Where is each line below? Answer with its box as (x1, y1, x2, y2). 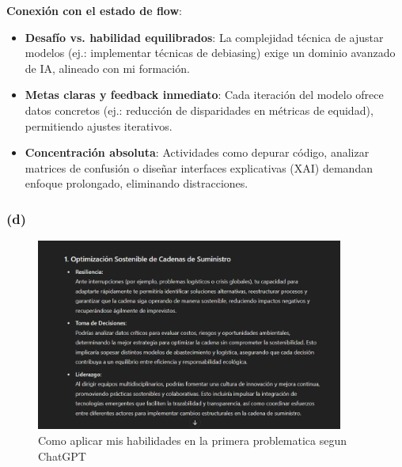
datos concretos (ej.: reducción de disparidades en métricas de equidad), (25, 101, 374, 118)
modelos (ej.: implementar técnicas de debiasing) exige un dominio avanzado (25, 44, 396, 61)
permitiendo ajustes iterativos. (25, 117, 173, 134)
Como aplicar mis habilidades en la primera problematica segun (38, 432, 347, 449)
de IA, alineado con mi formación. (25, 59, 190, 76)
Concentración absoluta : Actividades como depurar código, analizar (25, 144, 370, 161)
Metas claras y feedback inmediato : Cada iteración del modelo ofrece (25, 86, 384, 103)
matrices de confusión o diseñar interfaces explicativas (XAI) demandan (25, 159, 373, 176)
